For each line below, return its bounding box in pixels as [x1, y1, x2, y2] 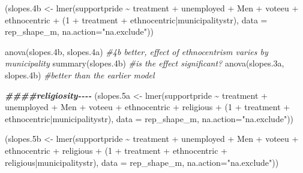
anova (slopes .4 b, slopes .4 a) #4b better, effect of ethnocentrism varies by [5, 45, 268, 57]
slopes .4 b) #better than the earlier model [5, 68, 155, 81]
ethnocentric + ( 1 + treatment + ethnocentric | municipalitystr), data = [5, 13, 268, 26]
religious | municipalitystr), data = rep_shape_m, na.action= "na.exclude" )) [5, 156, 279, 168]
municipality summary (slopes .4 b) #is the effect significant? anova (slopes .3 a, [5, 57, 284, 69]
